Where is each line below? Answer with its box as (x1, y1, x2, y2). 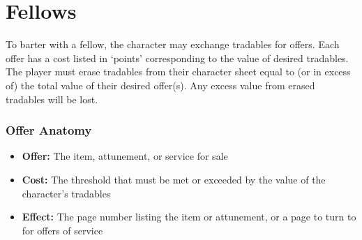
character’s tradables (22, 186, 111, 200)
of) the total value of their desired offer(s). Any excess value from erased (6, 77, 315, 92)
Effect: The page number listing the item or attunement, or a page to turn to (22, 209, 356, 224)
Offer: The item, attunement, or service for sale (22, 149, 228, 163)
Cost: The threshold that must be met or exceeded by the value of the (22, 172, 326, 186)
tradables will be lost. (6, 91, 98, 106)
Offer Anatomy (6, 121, 92, 139)
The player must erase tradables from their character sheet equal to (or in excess (6, 64, 351, 79)
